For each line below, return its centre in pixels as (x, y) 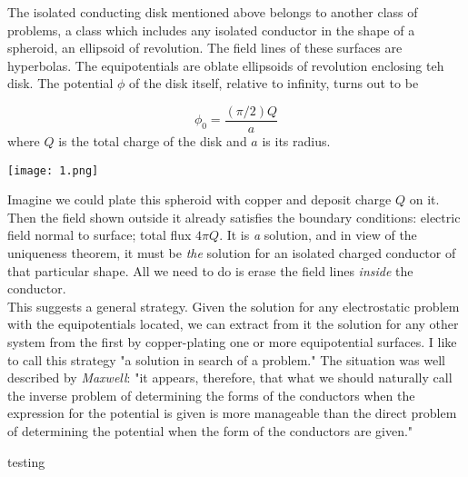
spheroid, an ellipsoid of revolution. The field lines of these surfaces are (205, 48)
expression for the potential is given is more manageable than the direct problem (232, 413)
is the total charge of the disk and (153, 141)
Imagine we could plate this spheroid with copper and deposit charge (199, 199)
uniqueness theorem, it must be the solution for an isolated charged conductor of (232, 253)
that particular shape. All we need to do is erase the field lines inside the (210, 270)
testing (26, 461)
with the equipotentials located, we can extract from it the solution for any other (233, 324)
